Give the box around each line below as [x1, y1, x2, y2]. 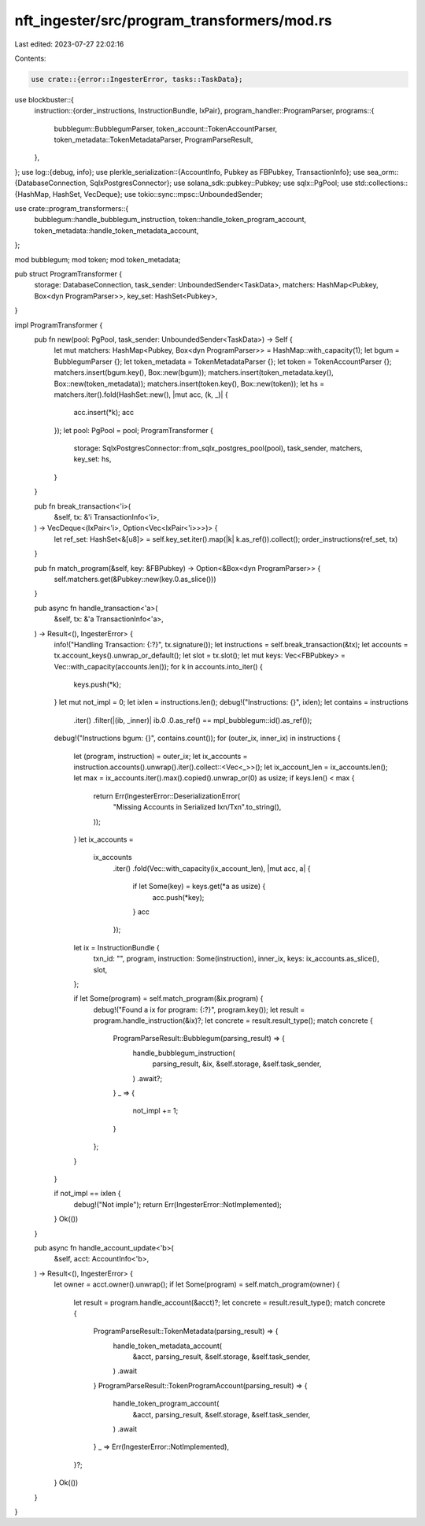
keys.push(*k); [73, 680, 122, 689]
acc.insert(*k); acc [73, 408, 135, 417]
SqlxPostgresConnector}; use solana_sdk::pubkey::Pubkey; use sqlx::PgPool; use [89, 178, 353, 188]
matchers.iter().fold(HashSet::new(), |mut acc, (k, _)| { [54, 390, 228, 399]
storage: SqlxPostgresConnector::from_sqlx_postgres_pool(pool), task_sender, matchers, [73, 443, 363, 453]
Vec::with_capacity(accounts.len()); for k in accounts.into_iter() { [54, 661, 264, 671]
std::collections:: [354, 178, 408, 188]
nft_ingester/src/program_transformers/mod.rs [14, 12, 332, 29]
